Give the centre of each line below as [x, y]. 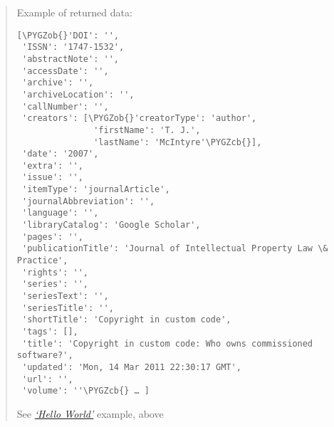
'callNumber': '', [65, 106]
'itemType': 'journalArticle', [96, 190]
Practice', [42, 261]
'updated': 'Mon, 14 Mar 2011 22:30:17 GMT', [131, 367]
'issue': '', [52, 178]
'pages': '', [52, 237]
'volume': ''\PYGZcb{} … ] [85, 391]
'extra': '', [52, 165]
